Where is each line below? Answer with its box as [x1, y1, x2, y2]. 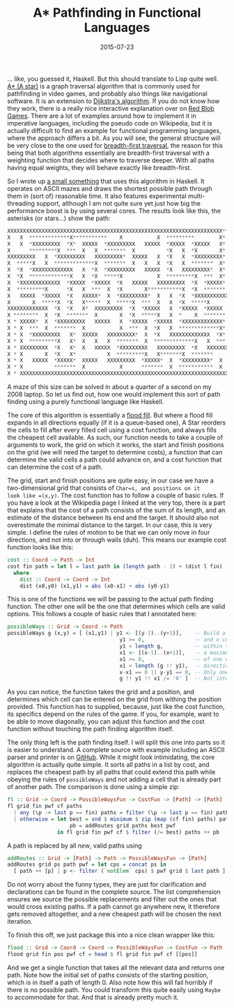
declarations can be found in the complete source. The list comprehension [7, 887, 221, 896]
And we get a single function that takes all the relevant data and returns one [7, 963, 225, 972]
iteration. [7, 917, 33, 926]
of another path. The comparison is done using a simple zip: [7, 783, 180, 791]
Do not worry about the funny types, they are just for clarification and [7, 880, 207, 889]
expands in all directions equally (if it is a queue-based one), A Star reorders [7, 418, 226, 427]
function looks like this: [7, 543, 74, 551]
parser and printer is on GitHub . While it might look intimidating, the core [7, 753, 215, 761]
